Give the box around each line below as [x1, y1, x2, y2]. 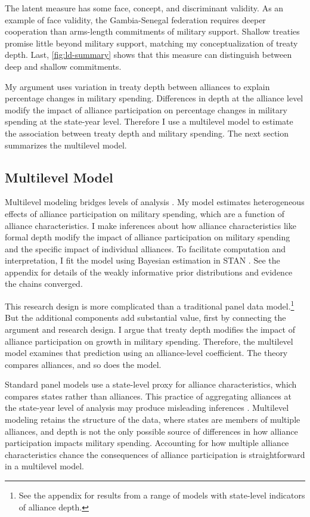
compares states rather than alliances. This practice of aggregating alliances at [5, 389, 292, 402]
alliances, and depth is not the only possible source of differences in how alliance [5, 425, 298, 437]
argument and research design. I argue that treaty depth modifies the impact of [5, 323, 295, 335]
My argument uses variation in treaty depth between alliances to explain [5, 80, 270, 92]
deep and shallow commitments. [5, 60, 122, 72]
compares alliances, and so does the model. [5, 358, 162, 370]
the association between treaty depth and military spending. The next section [5, 126, 289, 139]
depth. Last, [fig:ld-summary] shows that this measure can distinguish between [5, 48, 292, 61]
